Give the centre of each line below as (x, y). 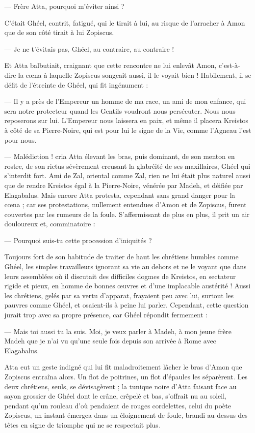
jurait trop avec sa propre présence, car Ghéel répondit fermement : (106, 315)
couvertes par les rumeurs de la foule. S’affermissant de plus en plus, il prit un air (127, 214)
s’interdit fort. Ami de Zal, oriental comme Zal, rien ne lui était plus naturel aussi (127, 175)
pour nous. (21, 139)
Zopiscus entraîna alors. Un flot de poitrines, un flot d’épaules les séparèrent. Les (126, 376)
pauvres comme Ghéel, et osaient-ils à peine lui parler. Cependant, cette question (127, 305)
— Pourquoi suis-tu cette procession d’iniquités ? (78, 240)
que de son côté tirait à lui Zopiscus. (59, 32)
